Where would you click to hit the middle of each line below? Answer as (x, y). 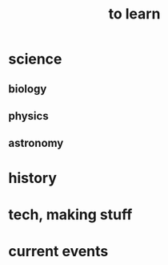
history (33, 178)
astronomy (36, 143)
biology (28, 89)
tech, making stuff (70, 214)
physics (29, 116)
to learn (134, 14)
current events (58, 251)
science (35, 59)
